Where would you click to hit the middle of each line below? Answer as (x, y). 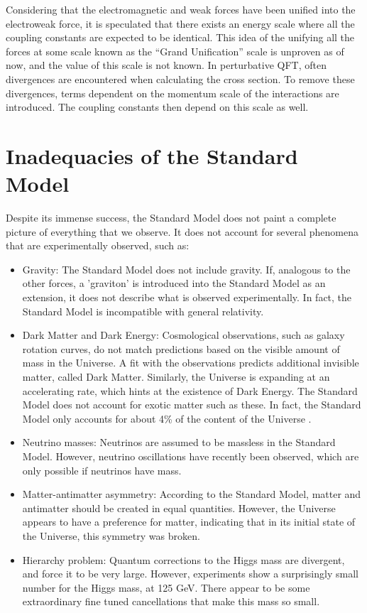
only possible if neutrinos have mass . (102, 470)
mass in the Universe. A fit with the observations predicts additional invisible (191, 363)
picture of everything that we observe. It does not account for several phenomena (182, 231)
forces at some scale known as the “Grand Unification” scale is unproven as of (175, 51)
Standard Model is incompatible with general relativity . (143, 311)
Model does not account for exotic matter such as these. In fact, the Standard (192, 405)
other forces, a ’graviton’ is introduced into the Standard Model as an (174, 283)
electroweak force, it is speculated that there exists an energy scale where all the (180, 23)
